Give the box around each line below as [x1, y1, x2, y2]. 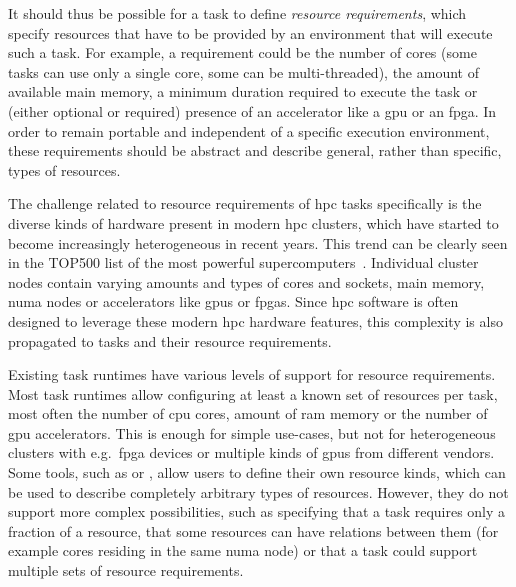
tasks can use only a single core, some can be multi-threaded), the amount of [8, 61, 479, 82]
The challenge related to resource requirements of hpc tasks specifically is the [8, 193, 482, 214]
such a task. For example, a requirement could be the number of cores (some [8, 42, 477, 63]
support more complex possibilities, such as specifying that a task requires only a [8, 501, 506, 522]
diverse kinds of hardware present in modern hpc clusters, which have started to [8, 212, 499, 233]
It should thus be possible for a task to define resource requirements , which [8, 3, 467, 23]
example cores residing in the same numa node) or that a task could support [8, 540, 478, 561]
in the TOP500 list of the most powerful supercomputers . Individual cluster [8, 252, 479, 273]
